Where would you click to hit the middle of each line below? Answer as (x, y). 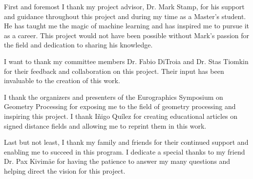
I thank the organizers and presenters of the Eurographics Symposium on (114, 97)
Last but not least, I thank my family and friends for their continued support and (126, 142)
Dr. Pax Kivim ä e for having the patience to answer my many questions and (117, 161)
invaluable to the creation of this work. (62, 80)
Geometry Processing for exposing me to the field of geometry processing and (120, 106)
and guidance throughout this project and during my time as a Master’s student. (125, 16)
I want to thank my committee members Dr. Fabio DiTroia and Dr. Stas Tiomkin (126, 61)
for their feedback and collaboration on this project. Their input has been (114, 71)
